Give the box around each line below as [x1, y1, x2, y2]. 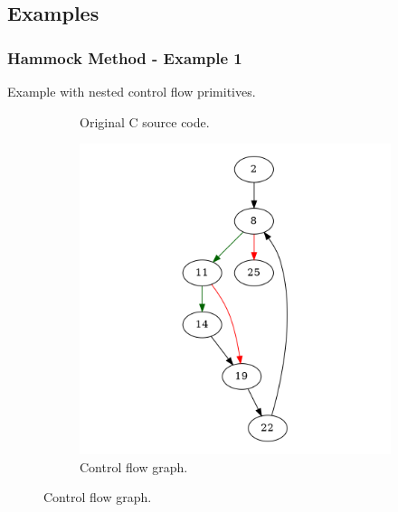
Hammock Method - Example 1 [7, 46, 242, 69]
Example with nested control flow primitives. [7, 82, 256, 100]
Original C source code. [80, 112, 210, 131]
